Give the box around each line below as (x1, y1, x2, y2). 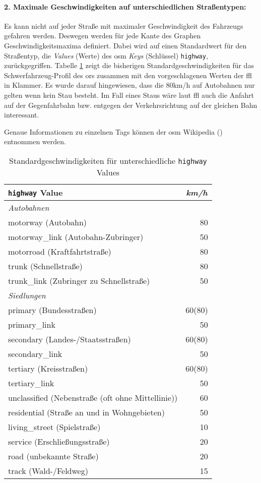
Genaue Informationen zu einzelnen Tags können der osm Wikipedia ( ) (4, 126, 223, 137)
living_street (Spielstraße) (8, 420, 101, 433)
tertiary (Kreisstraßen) (8, 362, 88, 374)
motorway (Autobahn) (8, 216, 87, 228)
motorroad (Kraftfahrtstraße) (8, 245, 111, 257)
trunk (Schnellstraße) (8, 260, 83, 272)
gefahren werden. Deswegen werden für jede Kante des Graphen (4, 30, 201, 41)
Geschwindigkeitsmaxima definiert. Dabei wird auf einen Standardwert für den (4, 40, 247, 50)
